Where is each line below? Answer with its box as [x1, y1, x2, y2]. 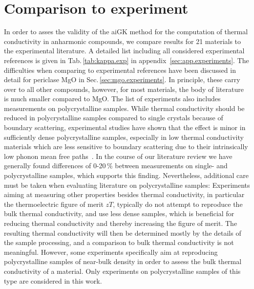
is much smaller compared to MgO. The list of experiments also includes [4, 93, 221, 104]
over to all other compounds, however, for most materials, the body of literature [4, 84, 244, 94]
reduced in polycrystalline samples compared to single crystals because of [4, 112, 223, 123]
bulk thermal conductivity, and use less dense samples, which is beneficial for [4, 208, 234, 219]
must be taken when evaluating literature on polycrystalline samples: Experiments [4, 179, 250, 190]
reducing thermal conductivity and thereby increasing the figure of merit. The [4, 218, 237, 228]
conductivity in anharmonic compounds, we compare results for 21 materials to [4, 36, 241, 46]
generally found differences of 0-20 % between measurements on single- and [4, 160, 228, 171]
